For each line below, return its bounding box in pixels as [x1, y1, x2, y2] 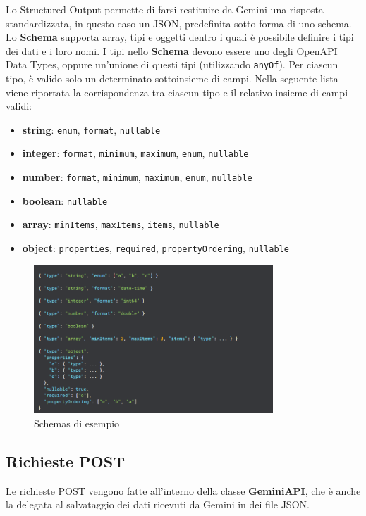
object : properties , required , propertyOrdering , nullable [22, 241, 289, 256]
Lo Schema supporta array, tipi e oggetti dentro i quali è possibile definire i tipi [6, 30, 354, 44]
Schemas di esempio [34, 415, 120, 430]
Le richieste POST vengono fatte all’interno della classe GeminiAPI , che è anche [6, 483, 361, 498]
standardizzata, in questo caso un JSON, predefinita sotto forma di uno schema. [6, 15, 352, 30]
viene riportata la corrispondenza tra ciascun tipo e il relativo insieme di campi [6, 84, 348, 99]
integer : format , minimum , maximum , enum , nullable [22, 146, 249, 161]
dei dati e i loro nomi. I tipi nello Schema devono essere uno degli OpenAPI [6, 43, 338, 58]
